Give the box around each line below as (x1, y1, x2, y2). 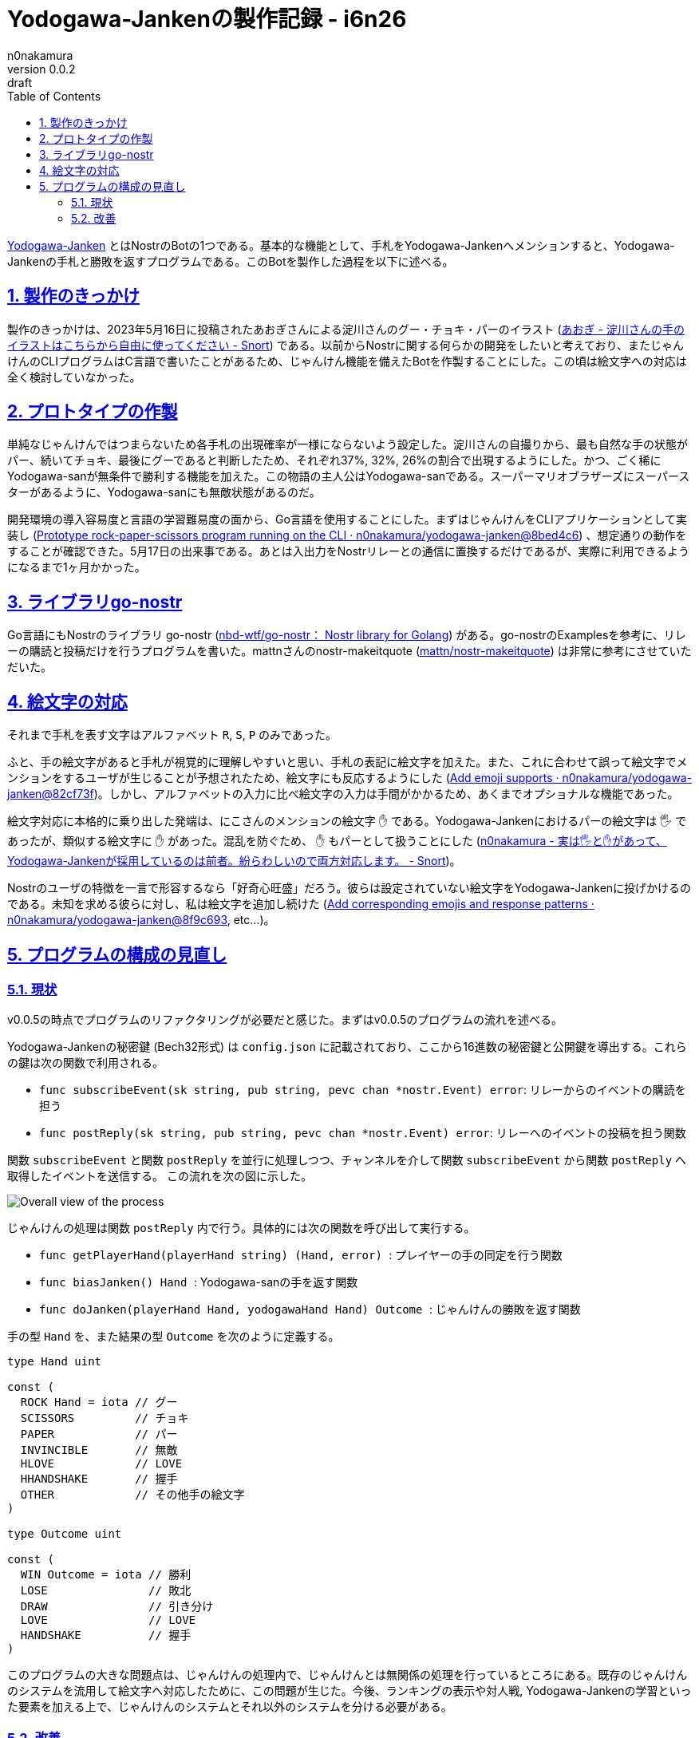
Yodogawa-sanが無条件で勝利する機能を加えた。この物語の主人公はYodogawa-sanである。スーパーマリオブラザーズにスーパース (7, 469, 690, 484)
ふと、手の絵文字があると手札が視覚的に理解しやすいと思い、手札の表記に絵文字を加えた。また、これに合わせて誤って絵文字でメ (7, 755, 688, 769)
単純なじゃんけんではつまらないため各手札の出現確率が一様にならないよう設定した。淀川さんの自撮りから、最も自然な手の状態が (7, 437, 689, 452)
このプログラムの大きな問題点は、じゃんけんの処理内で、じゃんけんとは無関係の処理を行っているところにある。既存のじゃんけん (7, 1668, 688, 1682)
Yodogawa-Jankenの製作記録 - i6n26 (7, 6, 407, 33)
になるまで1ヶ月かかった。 (7, 560, 146, 575)
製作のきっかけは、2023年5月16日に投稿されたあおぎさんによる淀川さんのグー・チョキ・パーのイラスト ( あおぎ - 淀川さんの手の (7, 322, 685, 336)
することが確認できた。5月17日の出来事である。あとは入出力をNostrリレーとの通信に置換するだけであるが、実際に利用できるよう (7, 544, 690, 559)
